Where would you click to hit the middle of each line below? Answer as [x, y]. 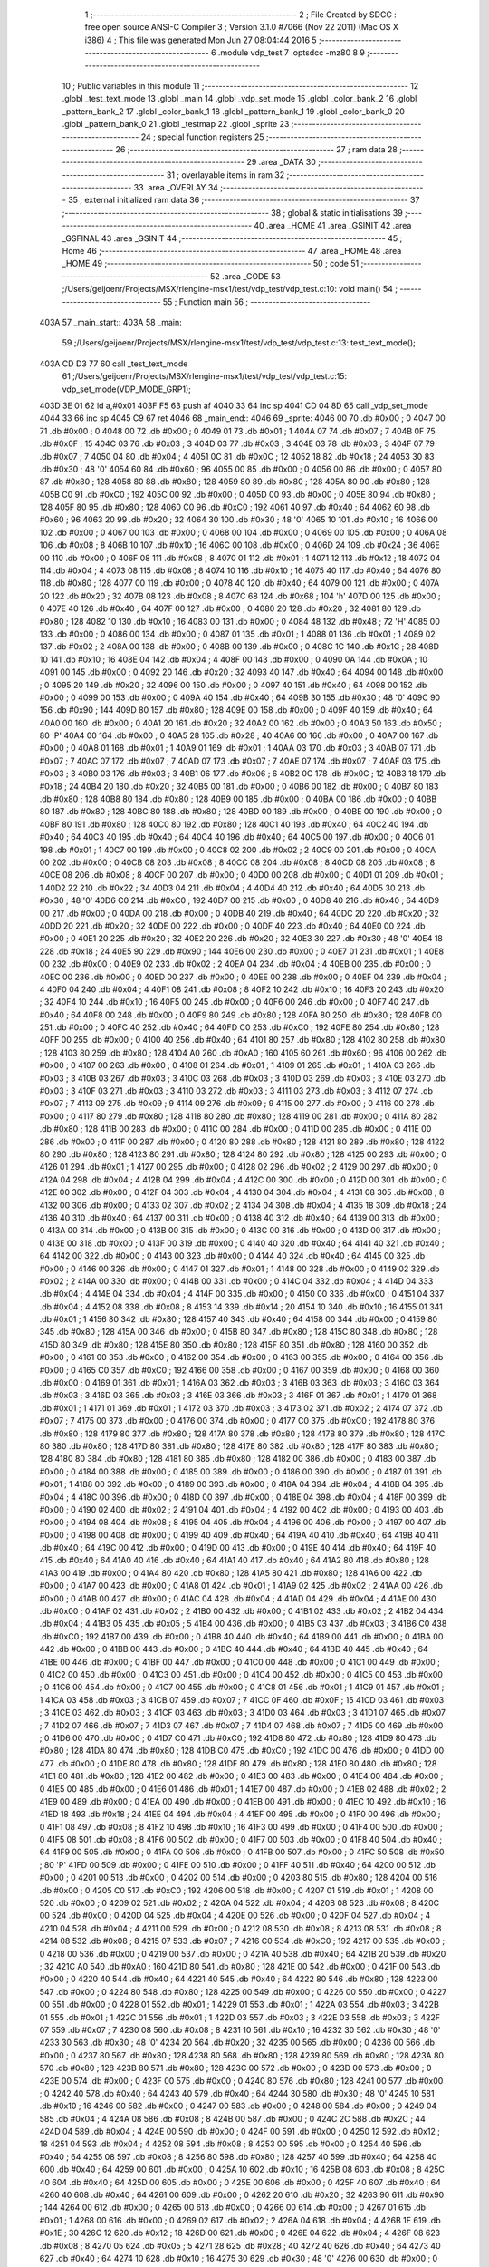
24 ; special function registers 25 [202, 137]
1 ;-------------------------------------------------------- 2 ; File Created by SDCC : [241, 15]
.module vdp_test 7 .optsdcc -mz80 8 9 [292, 53]
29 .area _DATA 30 [281, 162]
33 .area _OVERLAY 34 [176, 188]
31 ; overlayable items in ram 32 [225, 175]
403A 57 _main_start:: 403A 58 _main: [110, 322]
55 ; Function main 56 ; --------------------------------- [267, 302]
